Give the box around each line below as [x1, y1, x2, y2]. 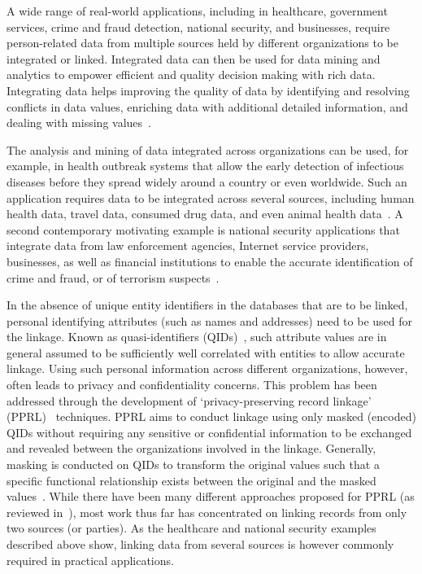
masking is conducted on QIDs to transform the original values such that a [7, 456, 380, 473]
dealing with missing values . [7, 114, 151, 131]
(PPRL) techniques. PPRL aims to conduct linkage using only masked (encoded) [7, 408, 416, 425]
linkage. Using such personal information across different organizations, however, [7, 360, 408, 377]
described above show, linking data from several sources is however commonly [7, 536, 394, 552]
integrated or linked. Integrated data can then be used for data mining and [7, 50, 381, 67]
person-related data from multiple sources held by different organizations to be [7, 34, 398, 51]
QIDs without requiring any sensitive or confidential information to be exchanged [7, 423, 412, 440]
